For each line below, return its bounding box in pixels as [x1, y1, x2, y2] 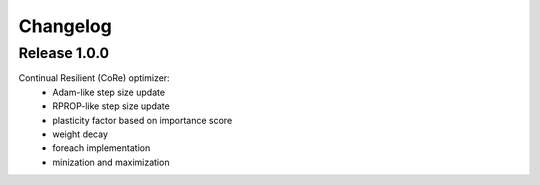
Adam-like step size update [52, 86, 165, 98]
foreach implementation [52, 142, 151, 154]
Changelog [18, 15, 112, 37]
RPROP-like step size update [52, 100, 170, 112]
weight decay [52, 128, 109, 140]
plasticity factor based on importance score [52, 114, 233, 126]
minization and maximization [52, 156, 170, 168]
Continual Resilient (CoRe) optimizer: [18, 72, 170, 84]
